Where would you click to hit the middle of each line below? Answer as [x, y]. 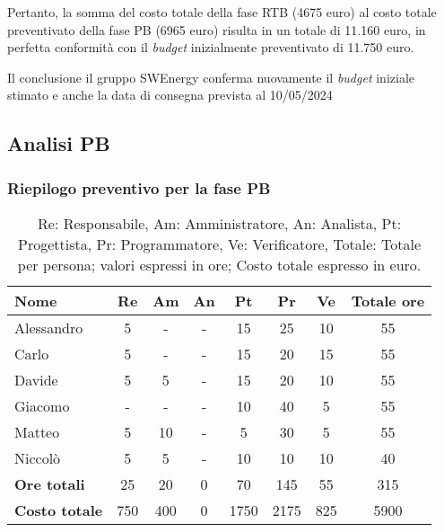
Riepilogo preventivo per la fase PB [139, 187]
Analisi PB [59, 143]
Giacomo [42, 405]
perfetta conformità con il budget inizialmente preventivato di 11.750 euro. [211, 47]
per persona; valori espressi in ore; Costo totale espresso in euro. [219, 264]
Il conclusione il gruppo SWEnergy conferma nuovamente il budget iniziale [211, 77]
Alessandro [49, 327]
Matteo [37, 431]
